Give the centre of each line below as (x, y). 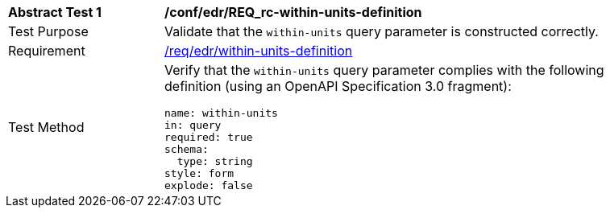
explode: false (209, 185)
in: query (193, 125)
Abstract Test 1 (55, 12)
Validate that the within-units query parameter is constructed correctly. (382, 31)
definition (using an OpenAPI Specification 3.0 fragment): (338, 86)
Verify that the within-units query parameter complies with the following (384, 70)
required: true (209, 137)
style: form (199, 173)
